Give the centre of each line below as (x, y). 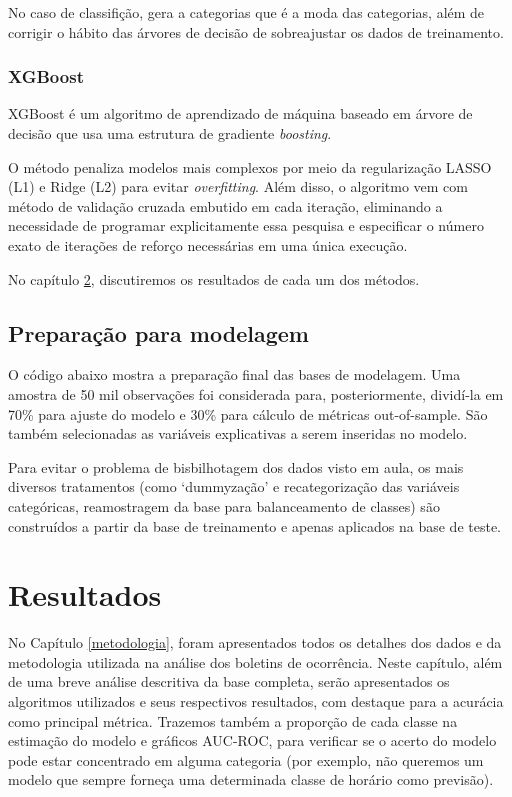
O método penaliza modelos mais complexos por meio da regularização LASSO (250, 166)
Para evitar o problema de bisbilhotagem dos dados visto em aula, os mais (236, 466)
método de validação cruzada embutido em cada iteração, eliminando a (225, 205)
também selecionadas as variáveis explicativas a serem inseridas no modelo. (238, 433)
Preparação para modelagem (158, 332)
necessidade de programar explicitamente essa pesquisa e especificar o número (246, 225)
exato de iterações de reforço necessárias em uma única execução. (208, 244)
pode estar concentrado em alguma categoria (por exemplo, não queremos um (246, 759)
